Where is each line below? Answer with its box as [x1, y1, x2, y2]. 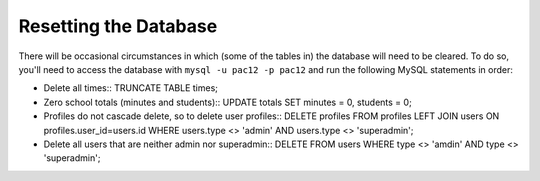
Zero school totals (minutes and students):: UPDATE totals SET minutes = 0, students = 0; [43, 96, 412, 108]
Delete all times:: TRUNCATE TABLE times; [43, 82, 219, 94]
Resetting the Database [18, 15, 218, 37]
